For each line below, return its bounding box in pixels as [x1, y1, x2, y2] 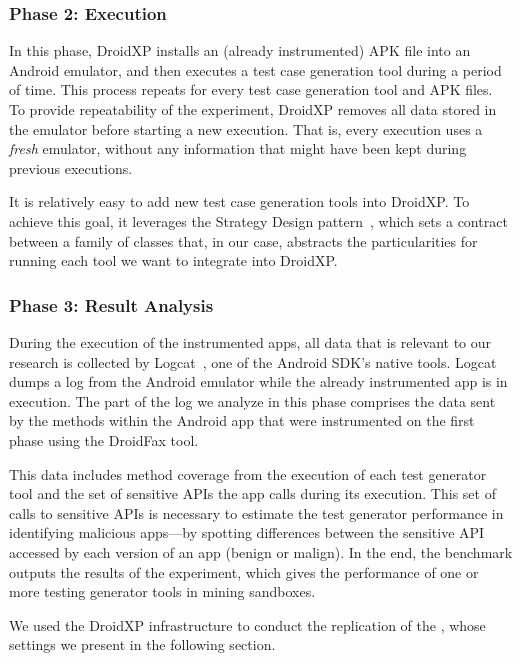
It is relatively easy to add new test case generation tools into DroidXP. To [9, 191, 470, 212]
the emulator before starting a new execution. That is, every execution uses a [9, 118, 483, 139]
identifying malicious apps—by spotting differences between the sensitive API [9, 522, 485, 543]
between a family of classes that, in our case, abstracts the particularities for [9, 230, 478, 251]
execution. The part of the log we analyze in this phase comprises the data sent [9, 390, 496, 411]
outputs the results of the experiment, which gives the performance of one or [9, 561, 479, 582]
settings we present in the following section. [9, 634, 276, 655]
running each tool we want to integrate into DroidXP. [9, 250, 338, 271]
